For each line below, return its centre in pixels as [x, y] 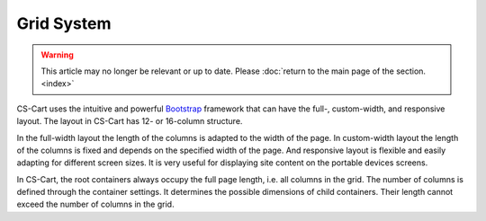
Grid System [64, 23]
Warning [57, 55]
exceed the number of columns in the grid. [95, 204]
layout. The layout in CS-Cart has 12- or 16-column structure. [130, 121]
